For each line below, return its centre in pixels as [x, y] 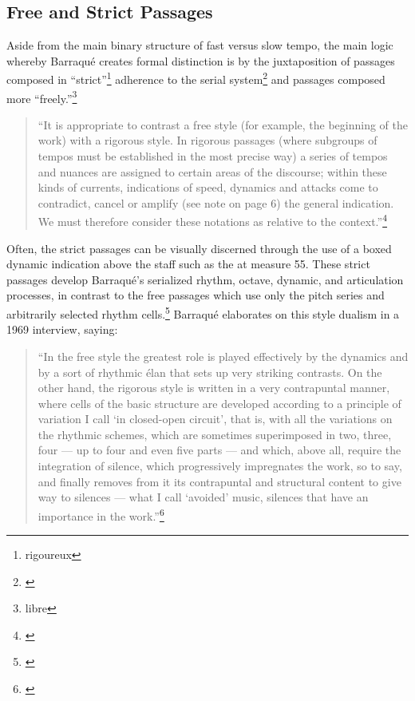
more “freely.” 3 [42, 97]
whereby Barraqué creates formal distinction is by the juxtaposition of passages [201, 60]
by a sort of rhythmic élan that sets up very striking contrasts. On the [210, 372]
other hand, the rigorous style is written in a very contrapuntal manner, [214, 388]
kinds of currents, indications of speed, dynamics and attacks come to [208, 187]
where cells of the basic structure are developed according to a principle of [219, 403]
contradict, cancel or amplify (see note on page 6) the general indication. [216, 202]
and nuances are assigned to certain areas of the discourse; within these [212, 171]
